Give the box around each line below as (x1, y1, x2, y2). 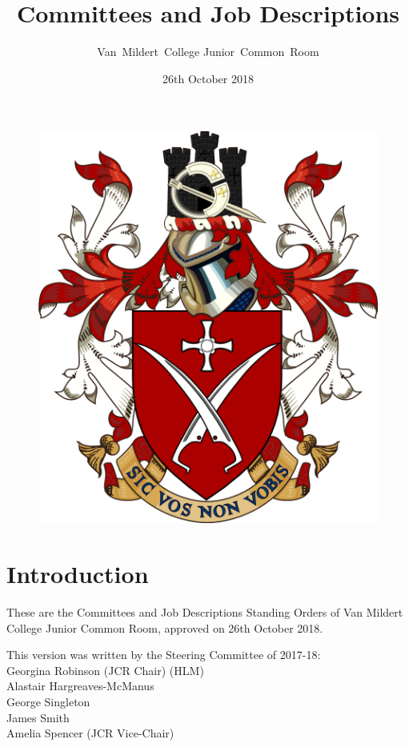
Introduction (6, 557, 149, 590)
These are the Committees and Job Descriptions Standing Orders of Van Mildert (6, 604, 403, 621)
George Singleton (6, 693, 90, 710)
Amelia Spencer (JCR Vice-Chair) (6, 725, 174, 741)
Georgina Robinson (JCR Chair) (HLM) (6, 661, 204, 678)
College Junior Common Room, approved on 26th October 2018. (6, 619, 323, 636)
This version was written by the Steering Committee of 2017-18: (6, 646, 321, 663)
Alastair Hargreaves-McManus (6, 677, 154, 694)
